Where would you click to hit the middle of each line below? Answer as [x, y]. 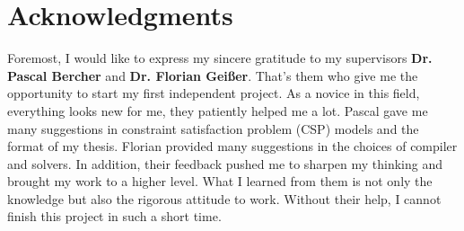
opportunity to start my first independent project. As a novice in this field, [214, 93]
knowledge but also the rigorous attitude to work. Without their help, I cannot [224, 198]
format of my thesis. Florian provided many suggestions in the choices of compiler [232, 146]
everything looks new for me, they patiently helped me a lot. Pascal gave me [218, 110]
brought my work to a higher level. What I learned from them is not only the [220, 181]
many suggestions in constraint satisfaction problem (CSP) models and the [213, 128]
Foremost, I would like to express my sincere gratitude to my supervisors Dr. [220, 58]
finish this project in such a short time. [114, 216]
